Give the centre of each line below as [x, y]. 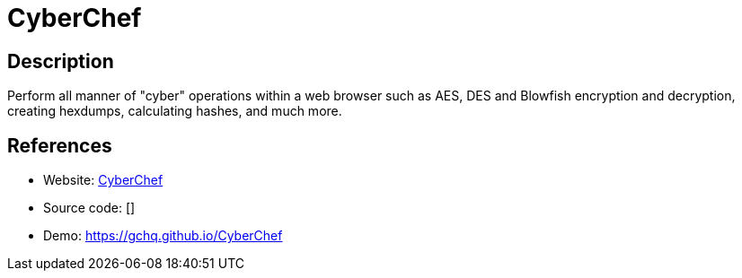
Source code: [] [89, 208]
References [60, 145]
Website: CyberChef [103, 180]
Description [61, 61]
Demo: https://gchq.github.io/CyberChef [163, 236]
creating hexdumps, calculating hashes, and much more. [175, 111]
